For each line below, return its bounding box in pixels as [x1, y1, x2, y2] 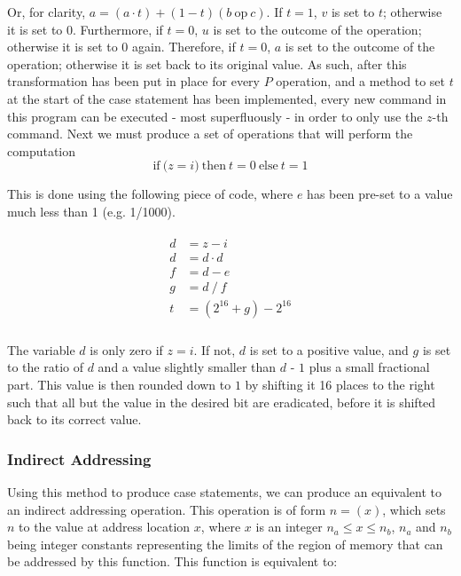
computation [7, 141, 76, 160]
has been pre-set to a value [307, 185, 453, 203]
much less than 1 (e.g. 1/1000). [7, 201, 176, 220]
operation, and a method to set [276, 72, 446, 91]
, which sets [382, 500, 446, 518]
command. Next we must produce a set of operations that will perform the [7, 124, 413, 143]
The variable [7, 340, 75, 359]
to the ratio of [7, 358, 83, 376]
